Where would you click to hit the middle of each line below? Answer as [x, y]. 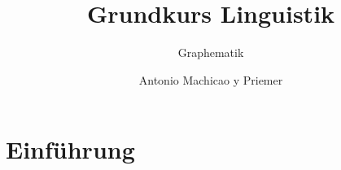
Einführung [70, 149]
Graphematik [211, 52]
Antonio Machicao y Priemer [211, 79]
